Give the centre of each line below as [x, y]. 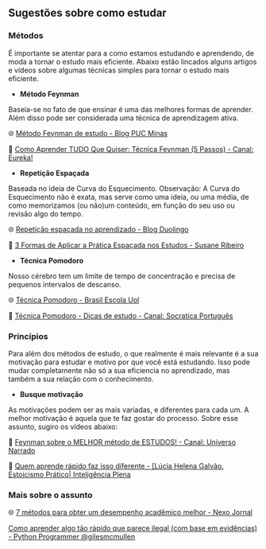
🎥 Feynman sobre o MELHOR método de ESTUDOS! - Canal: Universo [122, 442]
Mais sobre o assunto [50, 495]
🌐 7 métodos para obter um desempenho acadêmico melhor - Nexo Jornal [130, 512]
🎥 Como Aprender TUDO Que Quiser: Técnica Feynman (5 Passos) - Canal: [131, 149]
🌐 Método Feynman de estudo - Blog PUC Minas [88, 133]
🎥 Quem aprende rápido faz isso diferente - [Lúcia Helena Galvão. [116, 465]
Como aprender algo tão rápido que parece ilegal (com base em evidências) [133, 528]
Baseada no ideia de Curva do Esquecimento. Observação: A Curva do [124, 188]
